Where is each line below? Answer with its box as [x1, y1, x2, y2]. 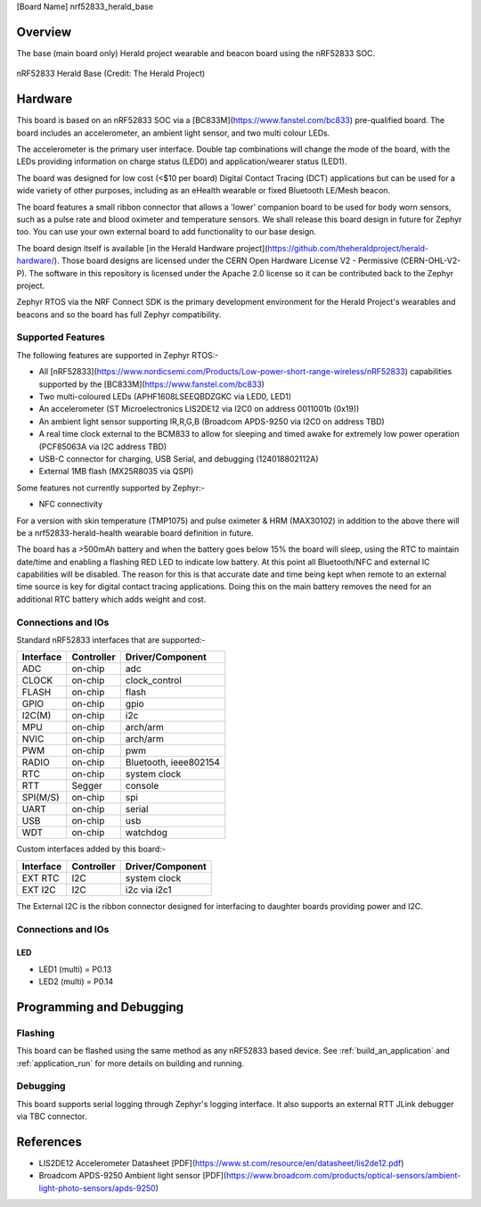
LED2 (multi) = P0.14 [38, 976, 114, 987]
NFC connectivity [38, 499, 103, 510]
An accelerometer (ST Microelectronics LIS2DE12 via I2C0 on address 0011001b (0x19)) [38, 404, 360, 415]
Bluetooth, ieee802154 [125, 756, 220, 768]
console [125, 780, 159, 792]
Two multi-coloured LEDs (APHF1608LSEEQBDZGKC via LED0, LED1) [38, 390, 292, 401]
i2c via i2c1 [125, 883, 172, 896]
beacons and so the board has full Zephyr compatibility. [16, 308, 222, 320]
